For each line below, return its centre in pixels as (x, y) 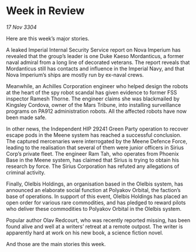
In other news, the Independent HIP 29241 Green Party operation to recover (97, 129)
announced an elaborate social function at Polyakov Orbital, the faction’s (94, 190)
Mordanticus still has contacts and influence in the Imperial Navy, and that (95, 68)
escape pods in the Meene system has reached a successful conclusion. (94, 135)
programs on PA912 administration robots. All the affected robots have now (97, 111)
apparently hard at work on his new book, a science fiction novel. (85, 233)
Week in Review (45, 11)
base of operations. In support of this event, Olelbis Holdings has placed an (97, 196)
